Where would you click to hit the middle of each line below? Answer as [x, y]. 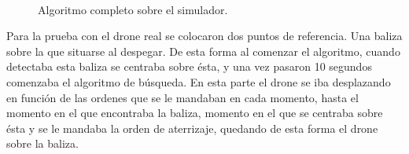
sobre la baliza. [42, 143]
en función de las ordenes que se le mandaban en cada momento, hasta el [182, 97]
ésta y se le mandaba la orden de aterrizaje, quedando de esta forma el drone [192, 128]
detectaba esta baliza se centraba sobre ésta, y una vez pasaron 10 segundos [189, 66]
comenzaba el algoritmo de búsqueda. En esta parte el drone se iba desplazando [199, 81]
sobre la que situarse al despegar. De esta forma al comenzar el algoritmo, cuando [203, 51]
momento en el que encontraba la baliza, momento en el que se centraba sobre [195, 113]
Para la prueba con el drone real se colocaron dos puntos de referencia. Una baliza [204, 36]
